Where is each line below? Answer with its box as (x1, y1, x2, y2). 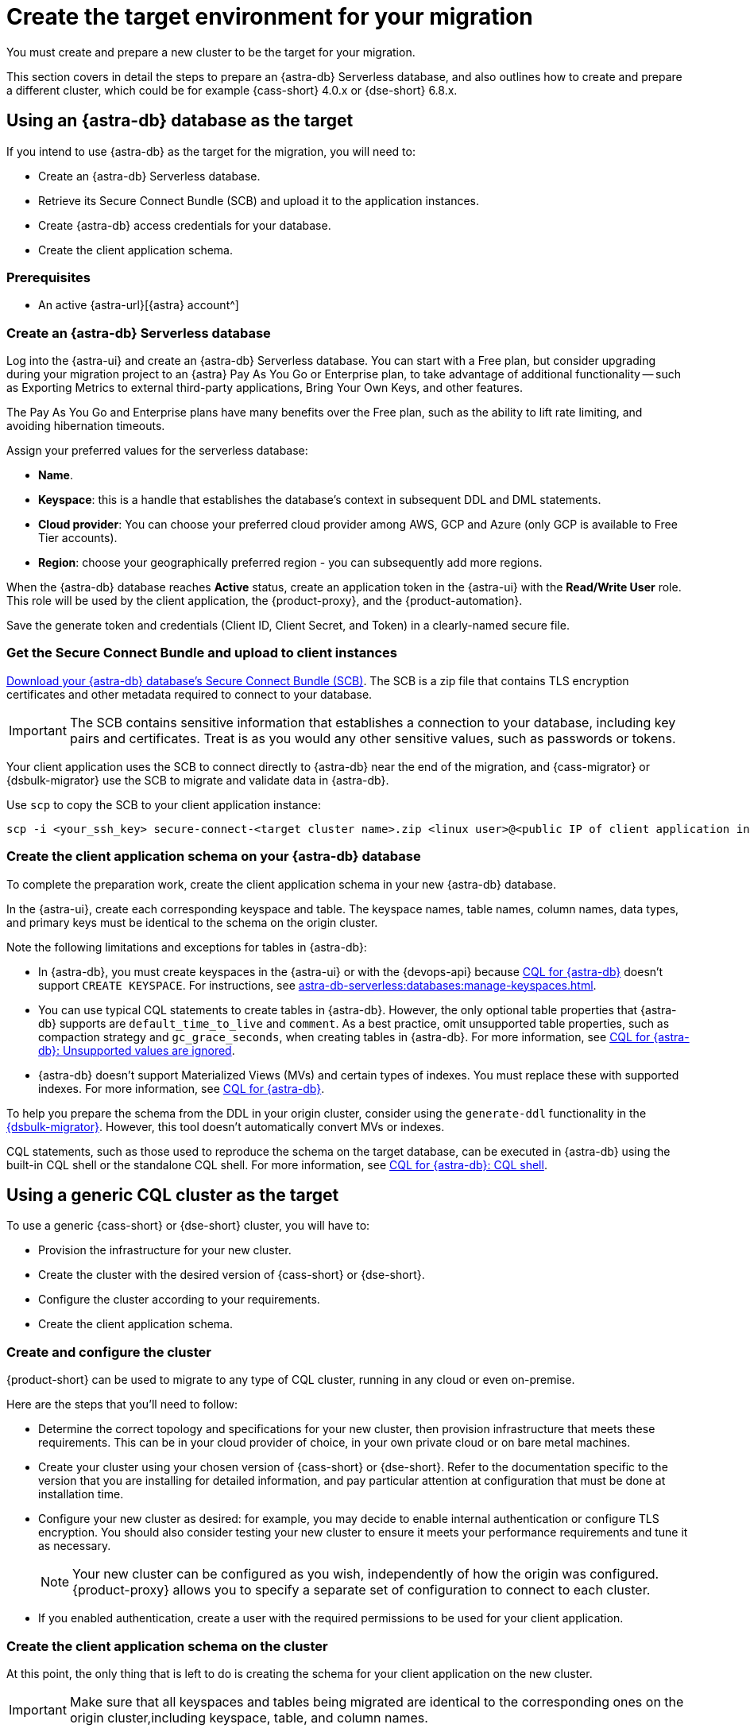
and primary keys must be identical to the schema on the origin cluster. (6, 915, 378, 929)
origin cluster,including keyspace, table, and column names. (69, 1709, 428, 1726)
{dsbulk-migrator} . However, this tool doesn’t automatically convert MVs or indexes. (6, 1119, 445, 1133)
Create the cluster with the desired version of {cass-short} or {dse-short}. (38, 1268, 425, 1282)
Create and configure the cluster (6, 1343, 211, 1360)
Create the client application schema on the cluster (6, 1637, 328, 1654)
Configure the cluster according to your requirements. (38, 1292, 320, 1307)
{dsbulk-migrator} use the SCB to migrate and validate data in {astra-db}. (6, 773, 389, 787)
